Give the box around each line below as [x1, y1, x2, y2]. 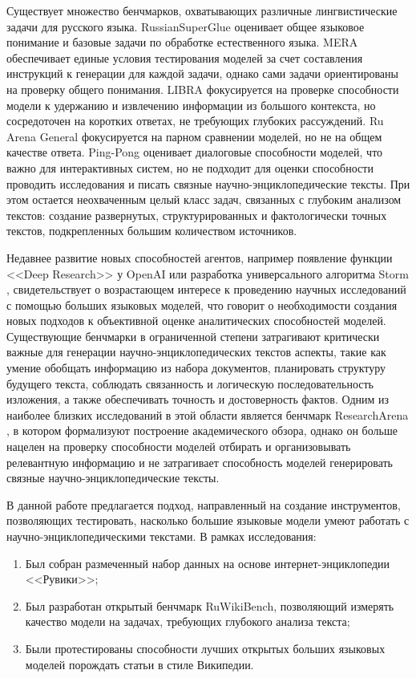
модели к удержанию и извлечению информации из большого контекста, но [6, 96, 376, 113]
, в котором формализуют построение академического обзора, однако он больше [6, 422, 398, 439]
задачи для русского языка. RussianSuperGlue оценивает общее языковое [6, 18, 365, 35]
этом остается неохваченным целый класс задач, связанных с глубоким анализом [6, 191, 402, 208]
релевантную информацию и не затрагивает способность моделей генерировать [6, 453, 393, 470]
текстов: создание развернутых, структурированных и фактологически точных [6, 206, 387, 223]
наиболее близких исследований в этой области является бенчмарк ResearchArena [6, 406, 409, 423]
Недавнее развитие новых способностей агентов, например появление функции [6, 249, 393, 266]
